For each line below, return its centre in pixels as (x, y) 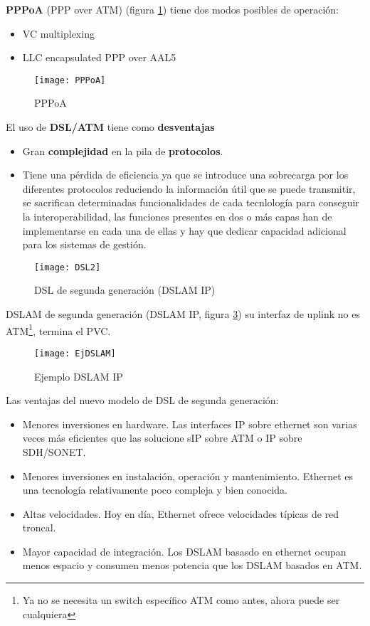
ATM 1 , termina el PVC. (58, 329)
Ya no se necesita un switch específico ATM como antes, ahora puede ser (181, 600)
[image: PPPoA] (70, 80)
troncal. (39, 527)
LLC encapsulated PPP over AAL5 (99, 57)
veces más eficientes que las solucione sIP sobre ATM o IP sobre (162, 438)
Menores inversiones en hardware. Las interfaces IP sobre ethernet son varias (190, 424)
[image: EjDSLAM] (75, 353)
